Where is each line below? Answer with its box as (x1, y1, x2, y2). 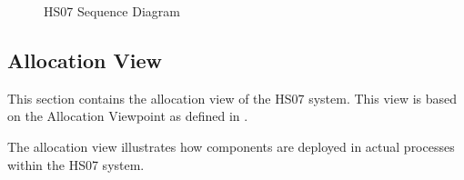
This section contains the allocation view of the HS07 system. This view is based (7, 88, 458, 107)
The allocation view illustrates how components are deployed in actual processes (7, 136, 455, 155)
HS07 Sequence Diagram (44, 2, 180, 20)
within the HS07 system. (7, 155, 145, 174)
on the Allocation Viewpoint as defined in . (7, 106, 248, 125)
